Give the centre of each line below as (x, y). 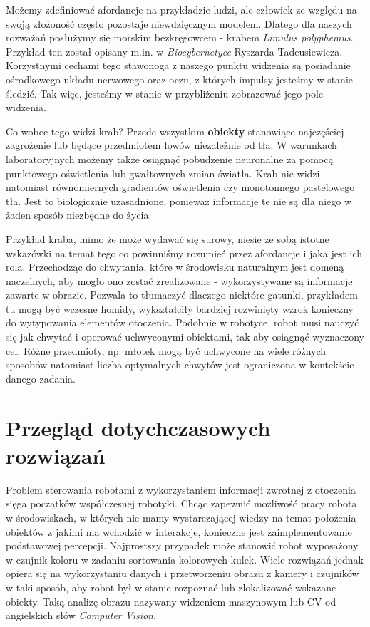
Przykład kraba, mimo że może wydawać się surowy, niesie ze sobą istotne (168, 238)
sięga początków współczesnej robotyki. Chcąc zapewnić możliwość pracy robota (181, 503)
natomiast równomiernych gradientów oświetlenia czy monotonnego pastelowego (180, 187)
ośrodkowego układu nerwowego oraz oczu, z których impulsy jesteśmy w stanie (180, 79)
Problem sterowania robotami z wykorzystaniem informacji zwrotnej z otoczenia (181, 489)
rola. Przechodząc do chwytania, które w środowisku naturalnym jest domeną (175, 267)
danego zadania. (41, 378)
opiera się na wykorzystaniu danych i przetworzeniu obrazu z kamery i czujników (183, 573)
